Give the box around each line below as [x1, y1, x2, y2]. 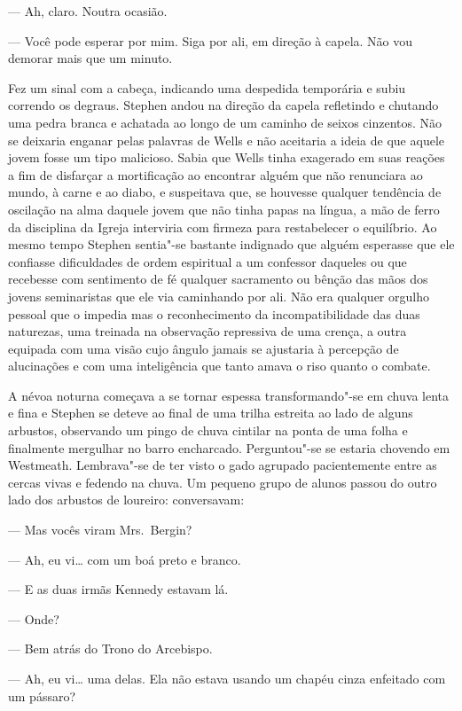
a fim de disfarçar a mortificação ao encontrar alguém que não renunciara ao [8, 165, 423, 184]
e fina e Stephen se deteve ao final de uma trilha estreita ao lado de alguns [8, 403, 413, 422]
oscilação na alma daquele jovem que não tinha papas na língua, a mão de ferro [8, 199, 440, 218]
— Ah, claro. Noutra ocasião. [8, 2, 168, 20]
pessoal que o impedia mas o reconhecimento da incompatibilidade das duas [8, 304, 420, 323]
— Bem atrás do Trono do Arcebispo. [8, 639, 213, 658]
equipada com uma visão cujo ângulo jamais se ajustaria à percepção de [8, 339, 399, 357]
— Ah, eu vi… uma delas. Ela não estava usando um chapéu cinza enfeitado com [8, 669, 446, 687]
